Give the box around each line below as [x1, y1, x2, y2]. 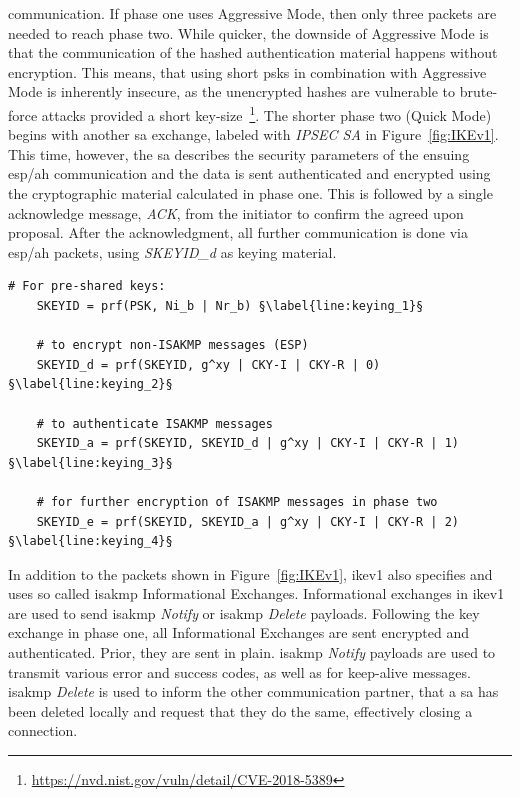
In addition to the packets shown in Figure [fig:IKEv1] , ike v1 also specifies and [8, 563, 493, 584]
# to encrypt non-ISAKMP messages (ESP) [36, 338, 309, 353]
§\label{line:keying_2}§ [8, 377, 173, 392]
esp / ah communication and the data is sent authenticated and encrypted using [8, 163, 491, 184]
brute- [459, 81, 498, 102]
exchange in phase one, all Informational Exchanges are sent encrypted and [8, 622, 469, 643]
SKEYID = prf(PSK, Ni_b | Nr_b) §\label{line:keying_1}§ [36, 298, 424, 313]
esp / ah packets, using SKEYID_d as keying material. [8, 241, 337, 262]
